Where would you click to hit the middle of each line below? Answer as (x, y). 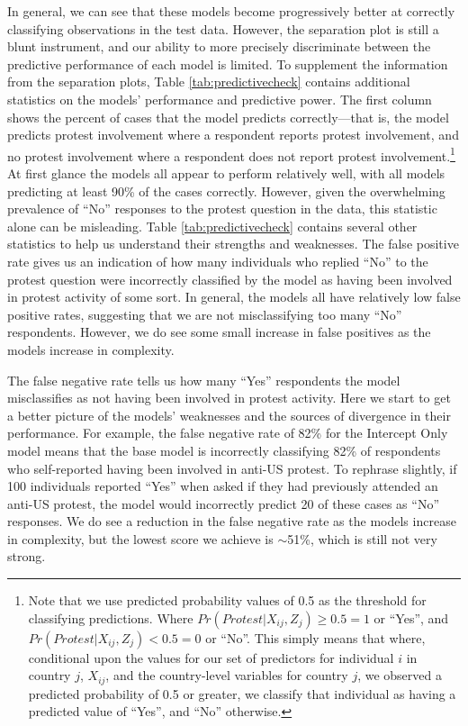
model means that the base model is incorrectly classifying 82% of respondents (224, 450)
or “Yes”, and (411, 617)
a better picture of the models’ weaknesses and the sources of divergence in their (229, 415)
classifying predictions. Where (111, 617)
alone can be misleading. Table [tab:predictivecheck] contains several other (212, 226)
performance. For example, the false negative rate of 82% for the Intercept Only (228, 433)
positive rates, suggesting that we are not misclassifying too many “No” (205, 314)
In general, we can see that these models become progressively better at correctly (231, 11)
